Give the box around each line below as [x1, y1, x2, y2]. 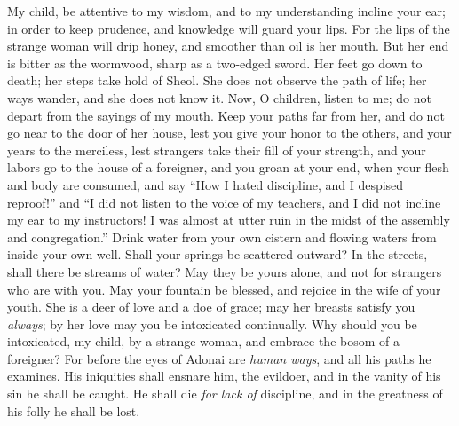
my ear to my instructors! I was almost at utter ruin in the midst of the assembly [7, 210, 450, 229]
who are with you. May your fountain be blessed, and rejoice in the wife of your [7, 280, 441, 298]
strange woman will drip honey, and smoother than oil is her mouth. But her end [7, 36, 449, 55]
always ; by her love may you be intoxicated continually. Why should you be [7, 314, 417, 333]
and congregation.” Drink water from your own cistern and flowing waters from [7, 227, 437, 246]
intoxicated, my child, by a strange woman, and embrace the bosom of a [7, 332, 400, 351]
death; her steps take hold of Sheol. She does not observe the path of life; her [7, 71, 427, 90]
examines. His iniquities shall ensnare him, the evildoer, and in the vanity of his [7, 367, 441, 385]
